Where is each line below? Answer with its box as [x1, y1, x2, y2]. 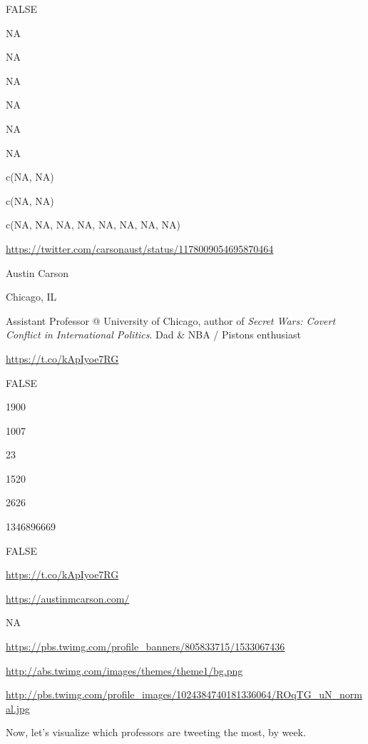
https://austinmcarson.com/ [6, 590, 130, 605]
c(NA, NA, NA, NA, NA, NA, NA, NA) [6, 217, 180, 232]
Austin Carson [6, 265, 69, 280]
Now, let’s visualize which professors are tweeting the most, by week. [6, 725, 306, 740]
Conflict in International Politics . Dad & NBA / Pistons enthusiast [6, 327, 301, 342]
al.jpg [6, 700, 30, 715]
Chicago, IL [6, 289, 57, 304]
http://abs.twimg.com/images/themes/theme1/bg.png [6, 663, 243, 678]
